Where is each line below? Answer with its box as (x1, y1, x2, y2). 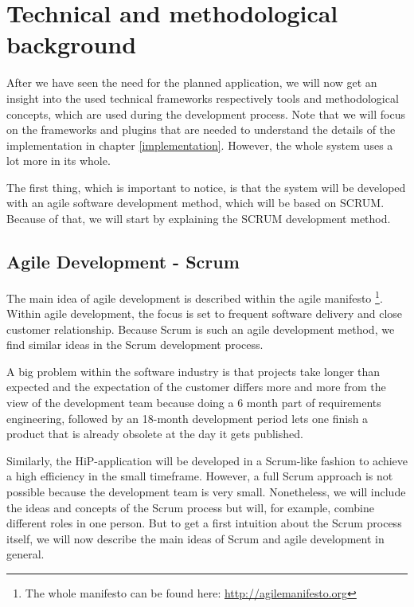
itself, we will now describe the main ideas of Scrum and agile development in (6, 530, 385, 546)
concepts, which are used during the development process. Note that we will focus (6, 105, 405, 122)
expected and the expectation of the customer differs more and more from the (6, 378, 386, 395)
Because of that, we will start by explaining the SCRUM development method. (6, 210, 391, 227)
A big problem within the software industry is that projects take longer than (6, 362, 381, 379)
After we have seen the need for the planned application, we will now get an (6, 74, 377, 91)
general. (6, 546, 45, 562)
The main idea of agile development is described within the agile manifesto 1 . (6, 287, 383, 306)
